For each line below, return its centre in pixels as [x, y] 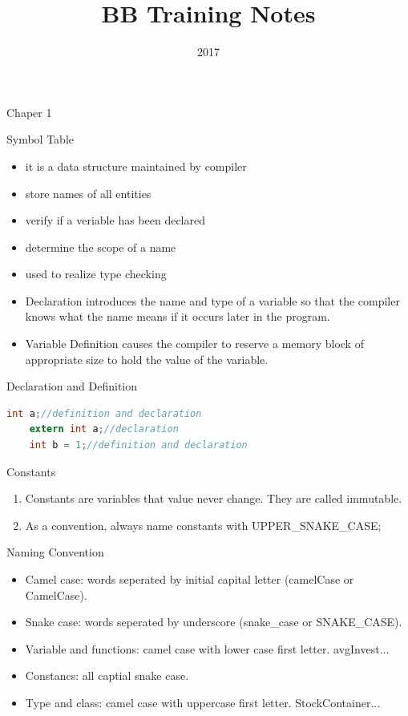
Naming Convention [55, 552]
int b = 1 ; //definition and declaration [138, 445]
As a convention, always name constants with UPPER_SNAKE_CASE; [203, 525]
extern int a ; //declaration [104, 429]
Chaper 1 [29, 112]
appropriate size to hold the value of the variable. [147, 359]
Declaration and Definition [72, 386]
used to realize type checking [96, 274]
